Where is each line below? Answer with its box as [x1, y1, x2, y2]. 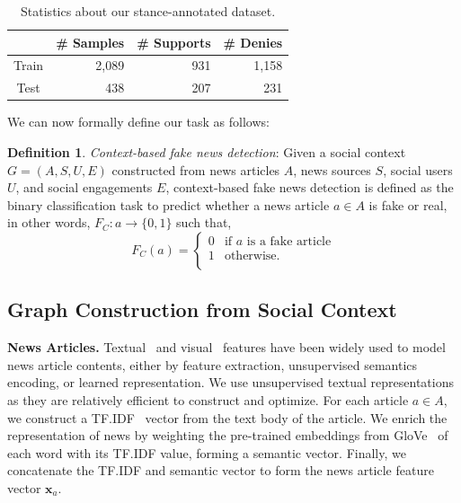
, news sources [293, 160, 371, 179]
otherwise [224, 250, 277, 263]
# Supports [137, 32, 211, 51]
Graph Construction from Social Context [7, 296, 397, 323]
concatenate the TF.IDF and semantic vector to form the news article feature [7, 461, 434, 480]
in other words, [7, 213, 91, 232]
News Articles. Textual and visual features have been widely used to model [7, 338, 446, 357]
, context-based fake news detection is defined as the [165, 178, 454, 197]
